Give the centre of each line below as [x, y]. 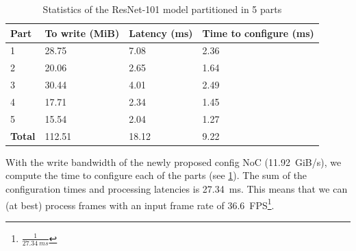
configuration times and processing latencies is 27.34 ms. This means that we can [177, 188]
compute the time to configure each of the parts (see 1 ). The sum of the [156, 175]
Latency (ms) [161, 33]
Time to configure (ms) [258, 33]
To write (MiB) [82, 33]
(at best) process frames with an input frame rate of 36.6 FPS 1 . [140, 204]
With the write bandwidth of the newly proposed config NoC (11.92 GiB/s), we [174, 162]
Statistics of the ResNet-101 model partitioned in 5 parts [162, 9]
